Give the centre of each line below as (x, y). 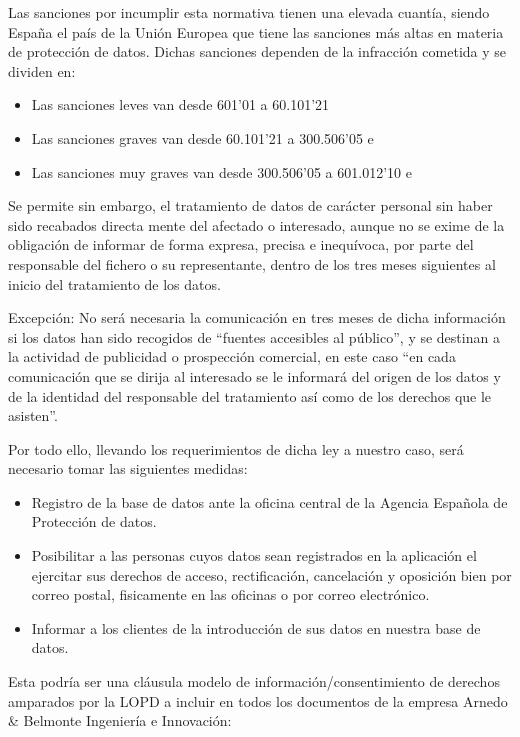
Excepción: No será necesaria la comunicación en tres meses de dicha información (257, 317)
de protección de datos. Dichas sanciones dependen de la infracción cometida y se (257, 51)
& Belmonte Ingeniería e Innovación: (120, 720)
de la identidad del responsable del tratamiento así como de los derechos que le (250, 395)
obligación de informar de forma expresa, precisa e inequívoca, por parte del (241, 244)
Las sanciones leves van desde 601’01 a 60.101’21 (180, 104)
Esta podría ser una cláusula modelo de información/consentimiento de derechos (254, 681)
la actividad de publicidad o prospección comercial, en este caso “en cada (232, 356)
